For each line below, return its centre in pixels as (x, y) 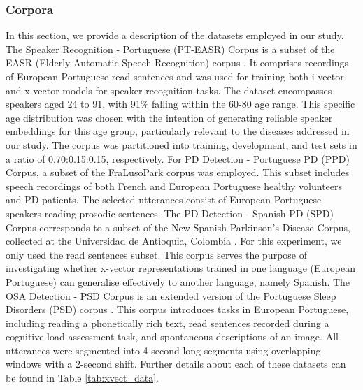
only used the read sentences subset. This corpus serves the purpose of (156, 254)
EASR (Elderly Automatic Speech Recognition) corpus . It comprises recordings (177, 63)
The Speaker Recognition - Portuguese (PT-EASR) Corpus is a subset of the (170, 49)
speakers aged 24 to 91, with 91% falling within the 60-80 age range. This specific (180, 104)
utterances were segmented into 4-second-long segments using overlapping (163, 350)
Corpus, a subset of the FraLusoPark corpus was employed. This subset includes (178, 172)
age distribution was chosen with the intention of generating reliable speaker (169, 117)
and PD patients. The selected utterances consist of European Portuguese (164, 200)
